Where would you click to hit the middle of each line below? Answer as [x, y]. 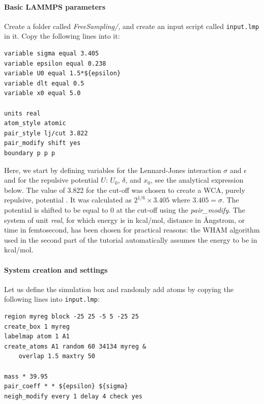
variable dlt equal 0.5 [44, 83]
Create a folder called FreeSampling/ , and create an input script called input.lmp [132, 26]
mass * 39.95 [26, 376]
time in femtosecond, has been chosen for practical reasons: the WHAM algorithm [132, 230]
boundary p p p [30, 153]
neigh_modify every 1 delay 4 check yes [74, 396]
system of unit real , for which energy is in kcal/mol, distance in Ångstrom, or [125, 220]
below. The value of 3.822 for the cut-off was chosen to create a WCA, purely [125, 190]
